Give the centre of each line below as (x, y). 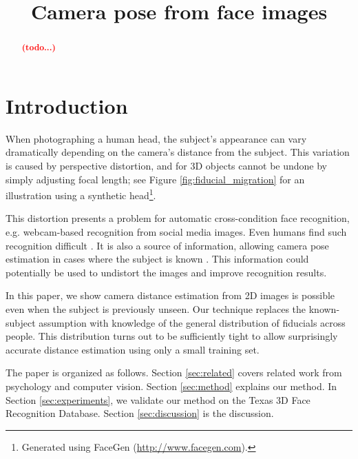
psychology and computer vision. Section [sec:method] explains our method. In (171, 386)
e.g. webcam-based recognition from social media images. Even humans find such (176, 231)
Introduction (67, 105)
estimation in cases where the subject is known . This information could (157, 259)
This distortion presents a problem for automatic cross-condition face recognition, (178, 218)
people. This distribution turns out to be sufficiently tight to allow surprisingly (172, 336)
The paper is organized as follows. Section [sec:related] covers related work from (174, 373)
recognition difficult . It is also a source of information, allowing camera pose (167, 245)
